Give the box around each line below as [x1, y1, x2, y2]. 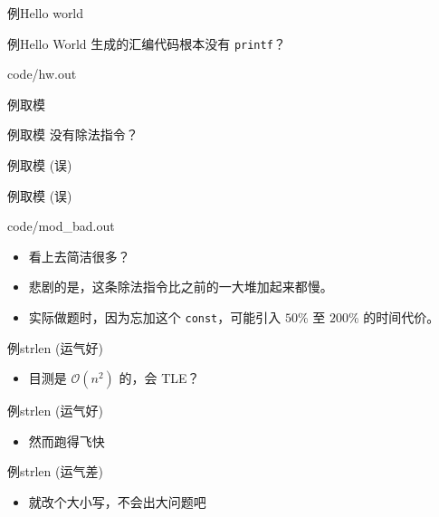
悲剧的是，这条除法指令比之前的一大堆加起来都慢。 [28, 277, 333, 296]
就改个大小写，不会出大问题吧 [28, 493, 206, 512]
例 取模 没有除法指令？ [7, 125, 138, 144]
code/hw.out [7, 64, 77, 83]
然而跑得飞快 [28, 431, 105, 450]
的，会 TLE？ [119, 369, 200, 388]
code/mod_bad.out [7, 216, 115, 235]
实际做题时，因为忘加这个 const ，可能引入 [28, 308, 282, 326]
